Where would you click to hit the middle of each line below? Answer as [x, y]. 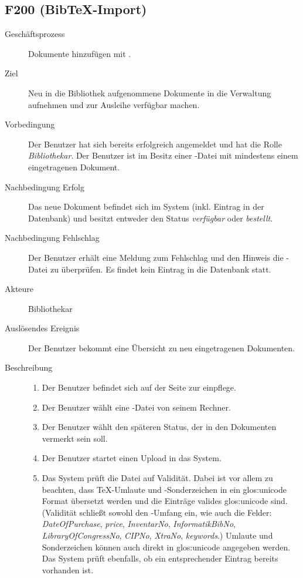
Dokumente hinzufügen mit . [80, 53]
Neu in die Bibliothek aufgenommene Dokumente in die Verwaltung [150, 93]
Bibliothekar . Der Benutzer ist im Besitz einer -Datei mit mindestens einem [163, 155]
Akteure [19, 289]
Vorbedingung [30, 124]
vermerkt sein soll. [75, 438]
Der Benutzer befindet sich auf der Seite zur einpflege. [139, 387]
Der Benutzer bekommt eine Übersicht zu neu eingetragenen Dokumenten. [161, 347]
